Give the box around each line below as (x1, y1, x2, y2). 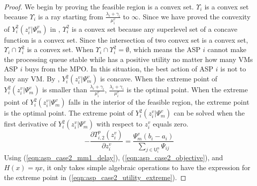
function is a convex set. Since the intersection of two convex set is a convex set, (4, 34, 248, 45)
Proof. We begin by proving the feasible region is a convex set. (4, 1, 194, 11)
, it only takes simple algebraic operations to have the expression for (42, 162, 251, 172)
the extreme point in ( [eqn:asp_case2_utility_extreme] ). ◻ (4, 172, 186, 182)
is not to (220, 63, 246, 74)
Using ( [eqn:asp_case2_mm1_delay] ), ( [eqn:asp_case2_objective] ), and (4, 152, 223, 163)
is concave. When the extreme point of (100, 73, 218, 84)
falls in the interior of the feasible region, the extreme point (68, 97, 250, 107)
